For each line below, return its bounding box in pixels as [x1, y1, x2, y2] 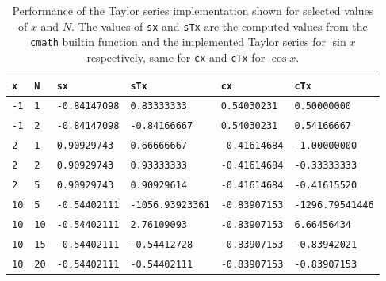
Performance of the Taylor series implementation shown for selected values [12, 2, 374, 18]
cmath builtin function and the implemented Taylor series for [30, 33, 326, 50]
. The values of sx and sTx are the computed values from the [71, 17, 368, 34]
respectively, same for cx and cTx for [86, 48, 266, 65]
